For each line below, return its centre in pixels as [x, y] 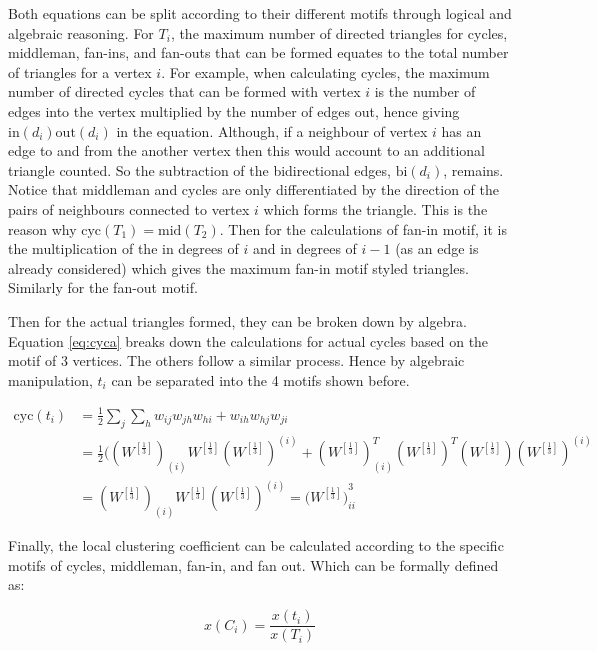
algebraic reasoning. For [81, 32]
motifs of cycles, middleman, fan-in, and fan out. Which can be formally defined [253, 564]
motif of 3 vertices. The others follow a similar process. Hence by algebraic [236, 360]
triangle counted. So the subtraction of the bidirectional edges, [199, 169]
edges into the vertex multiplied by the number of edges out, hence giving [234, 110]
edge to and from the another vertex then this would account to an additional [246, 150]
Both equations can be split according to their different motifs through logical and [260, 13]
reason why [42, 228]
